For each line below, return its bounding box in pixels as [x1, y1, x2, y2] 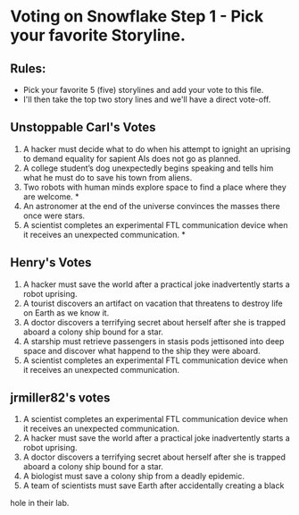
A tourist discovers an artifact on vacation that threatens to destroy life [22, 298, 284, 308]
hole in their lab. [10, 498, 70, 509]
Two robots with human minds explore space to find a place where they [22, 182, 287, 192]
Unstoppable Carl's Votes [10, 120, 156, 135]
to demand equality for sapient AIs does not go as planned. [22, 153, 241, 164]
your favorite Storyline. [10, 25, 187, 46]
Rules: [10, 61, 46, 76]
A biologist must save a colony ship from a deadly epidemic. [22, 471, 245, 482]
